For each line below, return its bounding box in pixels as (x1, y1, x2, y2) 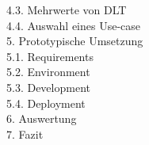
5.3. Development (6, 78, 90, 95)
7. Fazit (6, 125, 44, 142)
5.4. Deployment (6, 94, 86, 111)
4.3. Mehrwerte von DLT (6, 2, 127, 17)
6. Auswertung (6, 110, 77, 127)
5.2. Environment (6, 63, 90, 80)
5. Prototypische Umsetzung (6, 32, 143, 49)
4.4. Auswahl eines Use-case (6, 17, 141, 33)
